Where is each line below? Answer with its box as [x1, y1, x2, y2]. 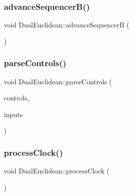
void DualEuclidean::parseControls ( [4, 76, 112, 86]
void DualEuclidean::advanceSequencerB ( [4, 20, 130, 30]
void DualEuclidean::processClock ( [4, 166, 110, 176]
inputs [4, 109, 23, 119]
